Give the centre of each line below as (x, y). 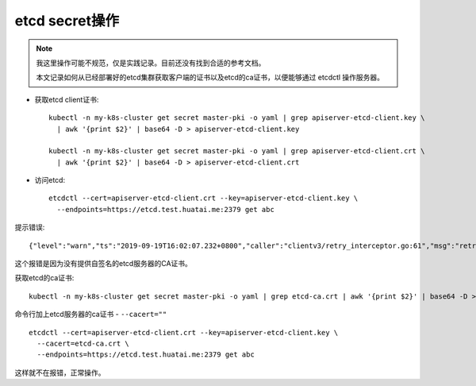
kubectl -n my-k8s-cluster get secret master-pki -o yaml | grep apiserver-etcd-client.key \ (237, 118)
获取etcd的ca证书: (44, 278)
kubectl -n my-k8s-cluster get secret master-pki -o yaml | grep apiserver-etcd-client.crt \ (237, 151)
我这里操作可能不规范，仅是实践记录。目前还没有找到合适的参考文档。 (151, 63)
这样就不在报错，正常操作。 (60, 372)
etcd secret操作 (67, 21)
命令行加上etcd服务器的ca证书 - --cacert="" (91, 315)
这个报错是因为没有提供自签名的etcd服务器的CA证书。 (103, 264)
